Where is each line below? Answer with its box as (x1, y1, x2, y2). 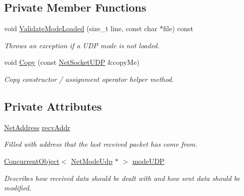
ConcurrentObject (4, 155, 60, 166)
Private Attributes (4, 98, 102, 114)
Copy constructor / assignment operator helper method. (4, 73, 174, 84)
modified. (4, 182, 32, 193)
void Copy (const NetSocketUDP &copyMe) (4, 57, 140, 67)
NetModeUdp (71, 155, 112, 166)
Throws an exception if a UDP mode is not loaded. (4, 40, 160, 50)
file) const (163, 23, 193, 34)
